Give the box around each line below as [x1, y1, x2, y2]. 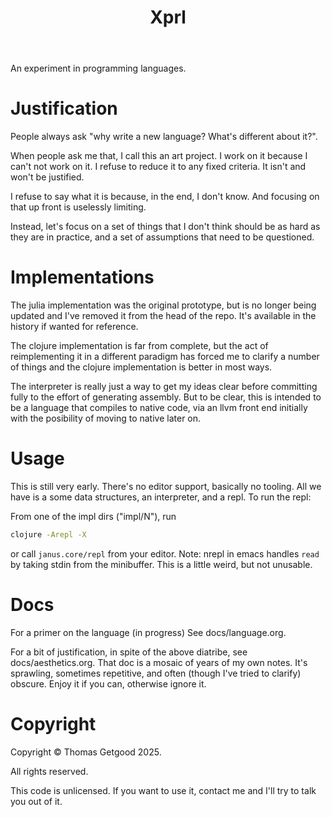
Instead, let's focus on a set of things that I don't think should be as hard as [10, 221, 321, 233]
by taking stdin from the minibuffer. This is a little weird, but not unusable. [10, 558, 313, 570]
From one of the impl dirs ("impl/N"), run [10, 511, 177, 522]
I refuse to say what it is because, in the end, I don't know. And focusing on [10, 191, 320, 203]
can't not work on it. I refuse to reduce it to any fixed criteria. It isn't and [10, 161, 307, 173]
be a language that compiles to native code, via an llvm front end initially [10, 402, 308, 414]
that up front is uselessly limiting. [10, 201, 147, 213]
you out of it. [10, 795, 63, 807]
